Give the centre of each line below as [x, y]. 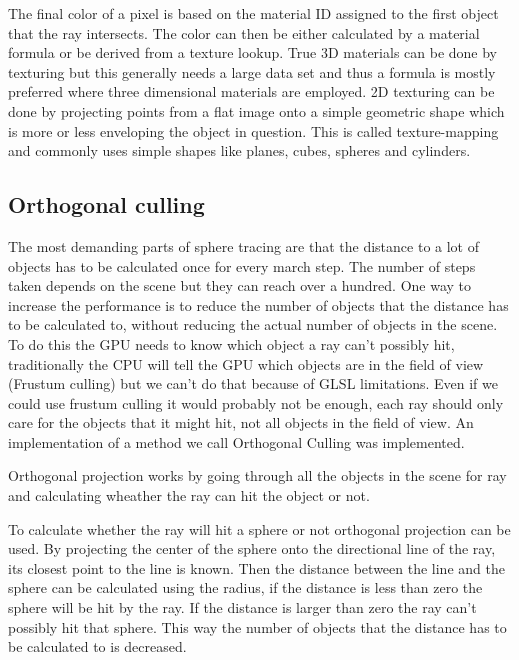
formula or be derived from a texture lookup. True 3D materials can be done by [253, 52]
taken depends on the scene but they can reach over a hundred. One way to [240, 285]
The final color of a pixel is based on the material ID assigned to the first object [253, 13]
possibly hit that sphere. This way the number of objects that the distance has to [257, 626]
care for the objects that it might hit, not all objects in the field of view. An [241, 422]
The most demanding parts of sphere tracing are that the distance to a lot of [244, 245]
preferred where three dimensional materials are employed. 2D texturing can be [251, 91]
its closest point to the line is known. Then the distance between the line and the [256, 567]
